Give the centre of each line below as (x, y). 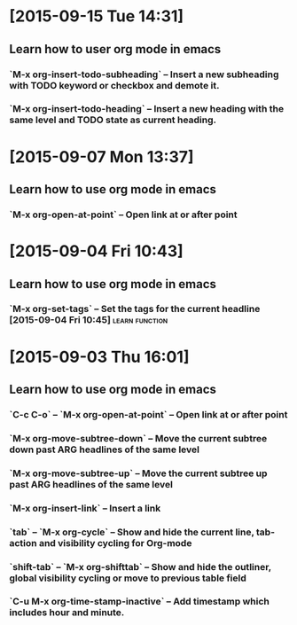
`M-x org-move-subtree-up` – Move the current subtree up (138, 473)
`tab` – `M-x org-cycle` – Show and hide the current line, (132, 532)
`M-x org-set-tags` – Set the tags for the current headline (135, 309)
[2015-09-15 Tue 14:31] (97, 16)
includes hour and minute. (67, 613)
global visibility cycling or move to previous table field (128, 578)
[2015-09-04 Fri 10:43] (96, 251)
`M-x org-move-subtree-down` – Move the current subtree (138, 438)
